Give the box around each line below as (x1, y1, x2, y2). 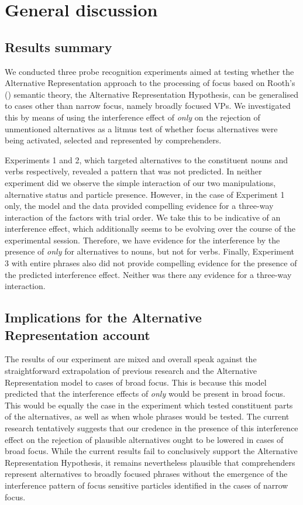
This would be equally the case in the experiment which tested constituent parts (5, 398, 293, 411)
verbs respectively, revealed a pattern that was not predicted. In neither (5, 165, 262, 177)
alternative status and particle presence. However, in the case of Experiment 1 (5, 188, 285, 200)
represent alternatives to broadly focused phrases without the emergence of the (5, 468, 288, 480)
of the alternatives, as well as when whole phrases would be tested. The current (5, 410, 290, 422)
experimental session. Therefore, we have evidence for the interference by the (5, 233, 280, 246)
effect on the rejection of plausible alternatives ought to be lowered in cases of (5, 433, 284, 445)
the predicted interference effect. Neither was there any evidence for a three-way (5, 268, 292, 280)
